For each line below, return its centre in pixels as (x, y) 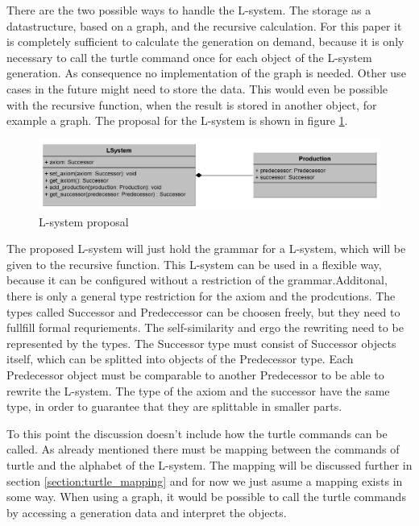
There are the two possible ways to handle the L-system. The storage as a (189, 10)
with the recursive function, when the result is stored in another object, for (192, 104)
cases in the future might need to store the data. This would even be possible (197, 88)
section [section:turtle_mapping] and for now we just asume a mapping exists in (205, 480)
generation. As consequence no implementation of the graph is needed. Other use (206, 73)
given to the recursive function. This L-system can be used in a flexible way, (194, 264)
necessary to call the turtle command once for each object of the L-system (189, 57)
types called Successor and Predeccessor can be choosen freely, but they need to (203, 311)
